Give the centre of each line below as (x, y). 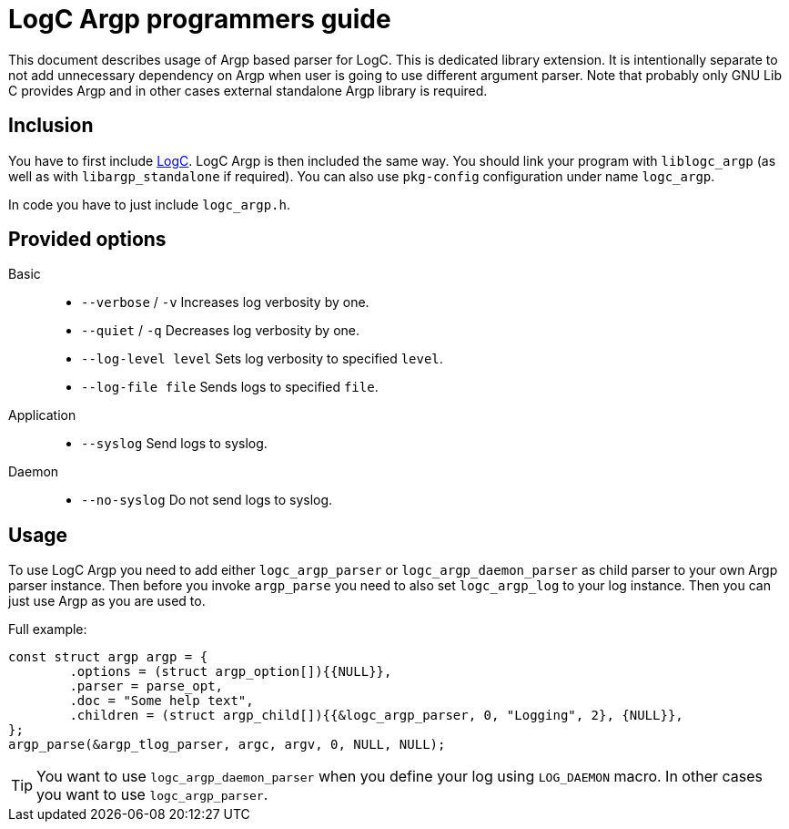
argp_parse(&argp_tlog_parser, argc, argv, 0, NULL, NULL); (227, 745)
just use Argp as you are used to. (107, 601)
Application (42, 415)
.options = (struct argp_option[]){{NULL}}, (231, 672)
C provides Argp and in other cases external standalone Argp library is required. (248, 90)
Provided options (87, 240)
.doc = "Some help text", (162, 701)
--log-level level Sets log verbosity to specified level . (262, 359)
